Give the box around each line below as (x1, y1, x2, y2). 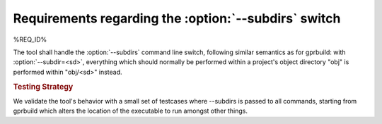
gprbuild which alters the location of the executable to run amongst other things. (13, 106, 248, 116)
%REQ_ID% (13, 35, 47, 44)
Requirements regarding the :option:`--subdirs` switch (13, 11, 341, 26)
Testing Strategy (13, 82, 74, 92)
